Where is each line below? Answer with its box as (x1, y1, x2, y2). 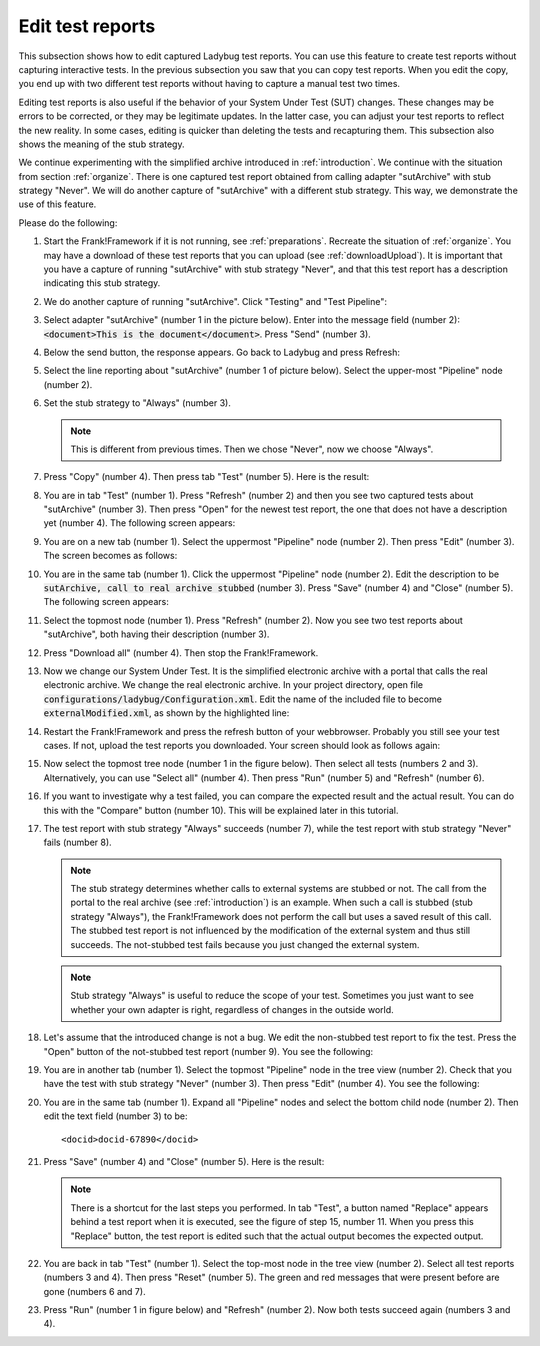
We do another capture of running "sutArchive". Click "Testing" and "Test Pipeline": (43, 295, 387, 307)
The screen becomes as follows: (43, 550, 178, 562)
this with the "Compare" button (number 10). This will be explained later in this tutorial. (43, 804, 399, 816)
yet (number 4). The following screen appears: (43, 517, 236, 529)
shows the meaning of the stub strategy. (18, 138, 185, 150)
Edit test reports (18, 15, 156, 37)
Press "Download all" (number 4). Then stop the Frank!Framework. (43, 646, 319, 659)
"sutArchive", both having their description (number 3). (43, 628, 270, 640)
